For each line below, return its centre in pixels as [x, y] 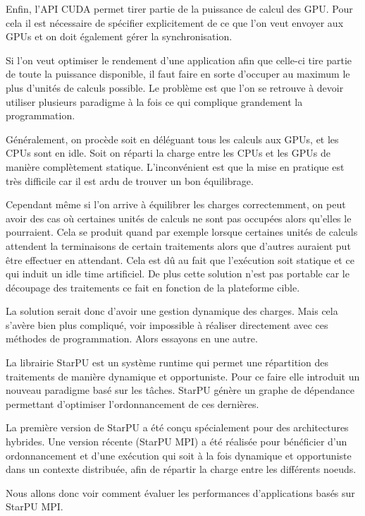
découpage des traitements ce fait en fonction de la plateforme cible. [153, 287]
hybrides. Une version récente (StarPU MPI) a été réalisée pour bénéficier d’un [177, 442]
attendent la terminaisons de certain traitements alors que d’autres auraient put [178, 245]
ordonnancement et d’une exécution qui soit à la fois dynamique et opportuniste [179, 455]
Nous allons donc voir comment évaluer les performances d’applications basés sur [180, 492]
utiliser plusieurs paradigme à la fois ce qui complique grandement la [154, 101]
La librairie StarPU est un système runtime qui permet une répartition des [167, 362]
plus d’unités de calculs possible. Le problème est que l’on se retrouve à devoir [175, 87]
